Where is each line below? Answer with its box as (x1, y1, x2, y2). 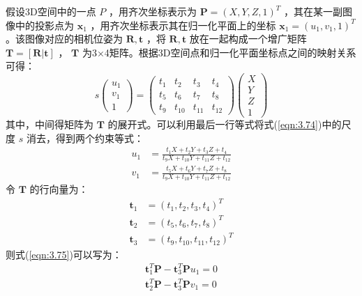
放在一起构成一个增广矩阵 (189, 31, 307, 46)
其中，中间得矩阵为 (6, 117, 93, 132)
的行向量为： (29, 182, 89, 196)
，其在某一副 (284, 4, 343, 18)
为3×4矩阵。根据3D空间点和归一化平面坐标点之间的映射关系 (82, 45, 356, 59)
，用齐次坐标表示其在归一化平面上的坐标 (90, 17, 276, 32)
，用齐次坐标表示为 (109, 4, 197, 18)
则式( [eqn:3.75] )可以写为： (6, 247, 122, 261)
